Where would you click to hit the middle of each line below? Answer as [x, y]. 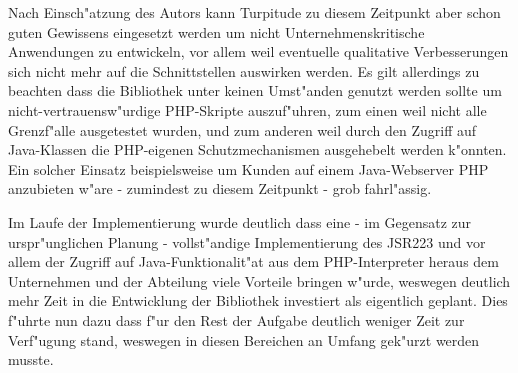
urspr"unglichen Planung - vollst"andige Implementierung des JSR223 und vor [247, 241]
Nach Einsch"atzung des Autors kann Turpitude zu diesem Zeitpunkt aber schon [254, 12]
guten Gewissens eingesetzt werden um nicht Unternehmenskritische [216, 31]
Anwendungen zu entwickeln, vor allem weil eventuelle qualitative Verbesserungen [258, 51]
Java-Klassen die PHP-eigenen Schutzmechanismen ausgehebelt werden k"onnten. [257, 149]
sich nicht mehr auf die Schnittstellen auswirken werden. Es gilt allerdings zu [244, 70]
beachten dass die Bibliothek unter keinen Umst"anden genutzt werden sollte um [255, 90]
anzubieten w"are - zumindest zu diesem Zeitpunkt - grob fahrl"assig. [220, 188]
